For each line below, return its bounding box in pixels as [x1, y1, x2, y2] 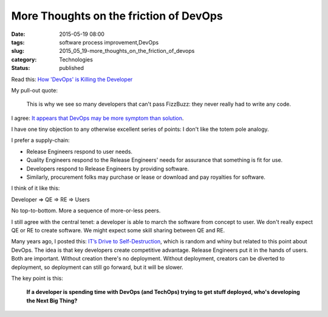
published [59, 64, 84, 72]
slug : [11, 47, 24, 55]
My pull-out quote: [11, 86, 58, 94]
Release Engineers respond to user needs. [26, 148, 133, 155]
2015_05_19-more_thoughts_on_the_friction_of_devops [59, 47, 195, 55]
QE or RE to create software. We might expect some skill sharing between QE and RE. [11, 226, 225, 234]
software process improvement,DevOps [59, 38, 159, 46]
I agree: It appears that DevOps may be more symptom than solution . [11, 114, 184, 122]
